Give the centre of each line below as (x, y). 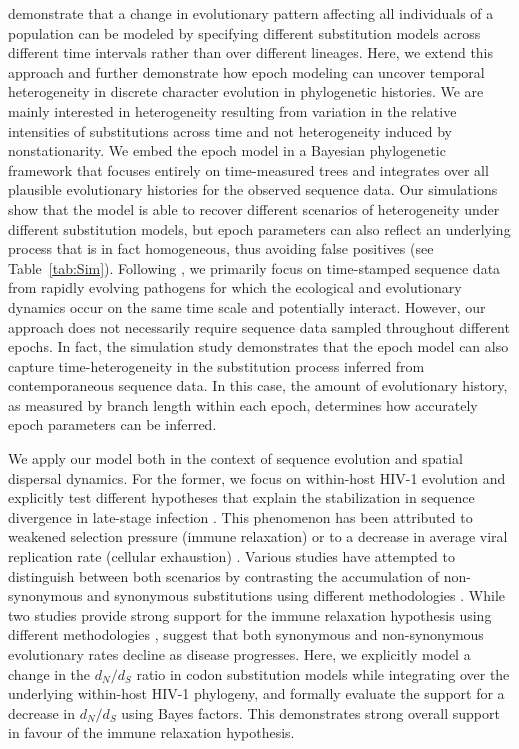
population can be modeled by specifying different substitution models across (244, 32)
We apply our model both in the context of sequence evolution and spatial (235, 458)
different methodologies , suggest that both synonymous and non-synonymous (246, 634)
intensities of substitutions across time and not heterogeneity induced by (230, 130)
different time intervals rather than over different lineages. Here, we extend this (251, 52)
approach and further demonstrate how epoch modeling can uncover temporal (246, 71)
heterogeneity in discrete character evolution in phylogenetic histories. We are (246, 91)
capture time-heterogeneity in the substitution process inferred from (216, 365)
